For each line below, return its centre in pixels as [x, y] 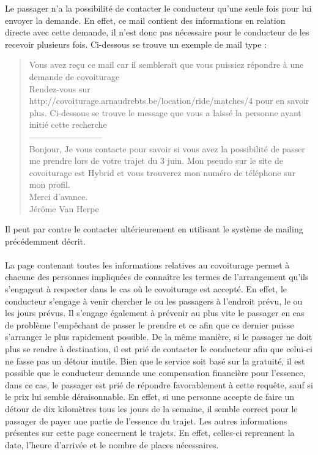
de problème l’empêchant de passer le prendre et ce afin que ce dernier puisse [150, 324]
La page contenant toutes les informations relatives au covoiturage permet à [147, 264]
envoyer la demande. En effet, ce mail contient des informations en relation [145, 20]
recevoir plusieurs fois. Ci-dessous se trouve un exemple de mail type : [136, 44]
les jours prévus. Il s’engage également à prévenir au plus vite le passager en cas [155, 313]
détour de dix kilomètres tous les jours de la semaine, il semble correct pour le [151, 409]
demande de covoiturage [74, 76]
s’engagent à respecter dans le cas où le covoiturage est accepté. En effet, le [146, 289]
